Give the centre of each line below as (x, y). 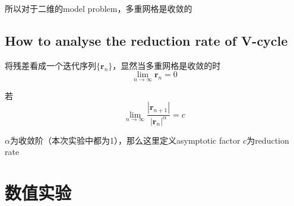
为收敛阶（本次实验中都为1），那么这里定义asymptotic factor (125, 140)
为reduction (268, 140)
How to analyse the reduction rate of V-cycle (146, 40)
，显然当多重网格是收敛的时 (167, 65)
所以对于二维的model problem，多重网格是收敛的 (99, 8)
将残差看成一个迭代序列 (50, 65)
